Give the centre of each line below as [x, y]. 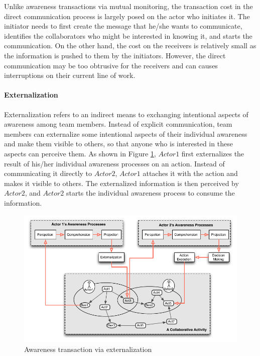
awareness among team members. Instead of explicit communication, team [118, 124]
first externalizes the [213, 153]
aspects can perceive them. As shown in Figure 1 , [80, 153]
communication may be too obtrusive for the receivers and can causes [111, 65]
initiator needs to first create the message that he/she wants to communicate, [123, 26]
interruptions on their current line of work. [70, 75]
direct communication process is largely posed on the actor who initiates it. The [127, 16]
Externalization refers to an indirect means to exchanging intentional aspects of [126, 114]
